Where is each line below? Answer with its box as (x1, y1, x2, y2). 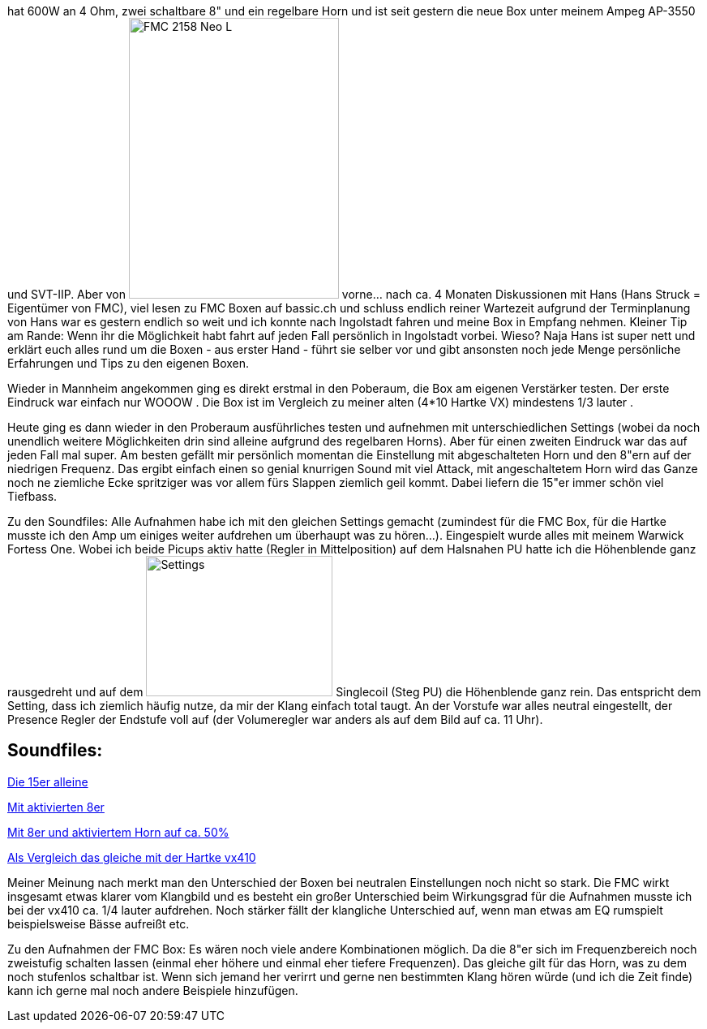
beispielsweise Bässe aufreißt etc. (7, 916, 190, 931)
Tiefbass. (7, 489, 58, 503)
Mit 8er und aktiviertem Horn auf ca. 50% (7, 824, 229, 839)
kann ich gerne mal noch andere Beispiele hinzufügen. (7, 983, 298, 997)
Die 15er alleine (7, 774, 88, 789)
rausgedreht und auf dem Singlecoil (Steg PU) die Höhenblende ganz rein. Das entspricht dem (7, 685, 701, 699)
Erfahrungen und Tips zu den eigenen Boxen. (7, 356, 250, 370)
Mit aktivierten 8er (7, 799, 105, 814)
